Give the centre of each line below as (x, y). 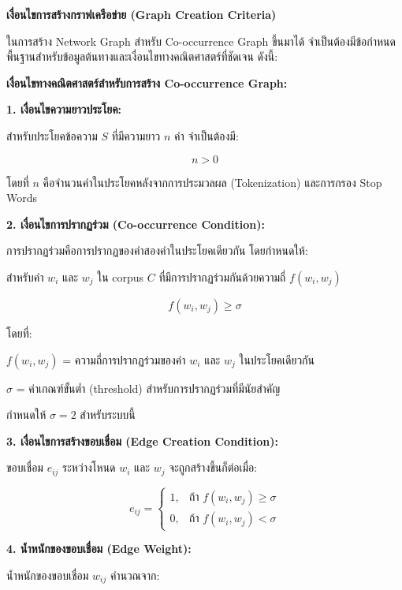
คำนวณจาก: (135, 575)
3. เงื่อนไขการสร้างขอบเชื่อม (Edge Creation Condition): (142, 441)
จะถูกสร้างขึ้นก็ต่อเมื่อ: (213, 467)
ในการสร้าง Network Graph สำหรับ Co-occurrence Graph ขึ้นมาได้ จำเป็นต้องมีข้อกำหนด (201, 41)
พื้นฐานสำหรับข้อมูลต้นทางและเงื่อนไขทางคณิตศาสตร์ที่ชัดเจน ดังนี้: (142, 56)
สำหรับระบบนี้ (108, 414)
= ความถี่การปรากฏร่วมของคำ (124, 359)
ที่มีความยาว (136, 135)
